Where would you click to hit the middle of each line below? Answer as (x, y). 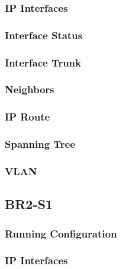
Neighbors (30, 89)
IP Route (28, 117)
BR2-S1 (29, 204)
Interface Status (44, 35)
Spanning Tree (40, 144)
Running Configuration (61, 233)
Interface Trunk (43, 62)
